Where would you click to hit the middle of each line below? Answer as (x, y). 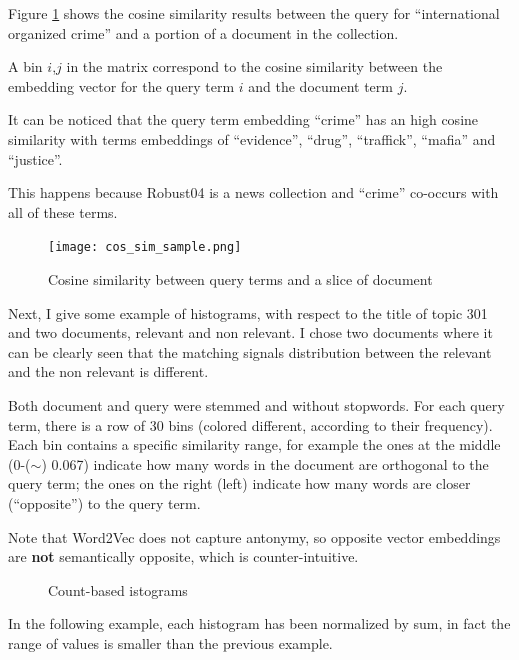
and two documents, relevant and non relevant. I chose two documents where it (250, 332)
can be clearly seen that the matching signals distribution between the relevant (250, 351)
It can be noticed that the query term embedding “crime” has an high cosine (243, 119)
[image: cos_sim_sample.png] (145, 247)
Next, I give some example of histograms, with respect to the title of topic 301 (248, 312)
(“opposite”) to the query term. (104, 502)
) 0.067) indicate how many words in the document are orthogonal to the (265, 463)
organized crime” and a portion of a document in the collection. (203, 32)
